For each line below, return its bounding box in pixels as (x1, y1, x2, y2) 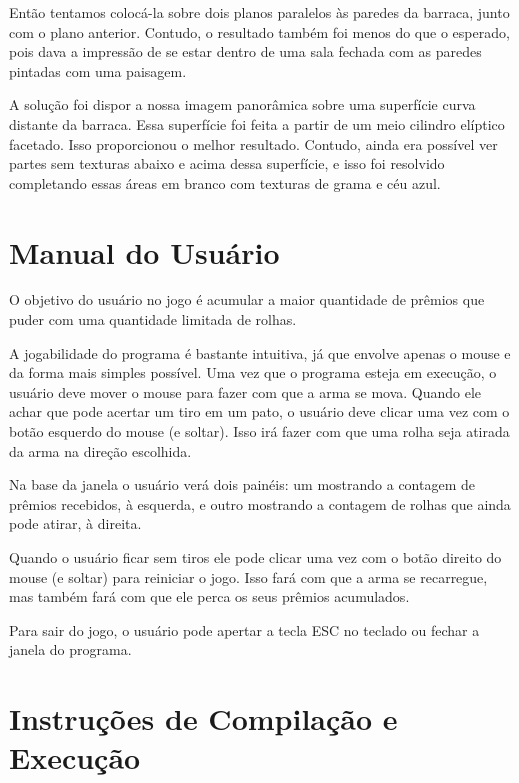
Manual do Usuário (9, 231, 280, 272)
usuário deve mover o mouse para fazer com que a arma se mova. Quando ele (9, 381, 482, 402)
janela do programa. (9, 639, 132, 660)
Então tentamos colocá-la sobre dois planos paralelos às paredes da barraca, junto (9, 2, 510, 22)
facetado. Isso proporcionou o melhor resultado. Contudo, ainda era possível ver (9, 133, 498, 154)
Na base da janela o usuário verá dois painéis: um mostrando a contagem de (9, 474, 475, 495)
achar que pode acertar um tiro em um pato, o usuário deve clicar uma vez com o (9, 401, 510, 422)
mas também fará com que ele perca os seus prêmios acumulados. (9, 586, 410, 607)
